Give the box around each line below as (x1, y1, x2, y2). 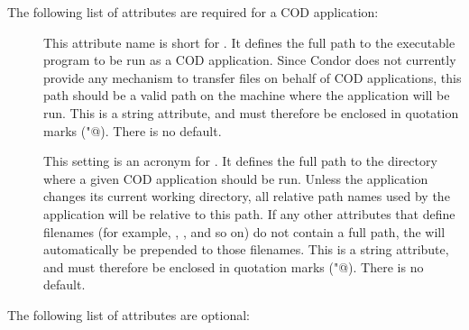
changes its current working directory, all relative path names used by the (43, 187, 450, 206)
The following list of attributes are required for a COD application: (7, 3, 379, 21)
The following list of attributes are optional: (7, 305, 250, 324)
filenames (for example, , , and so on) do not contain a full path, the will (43, 222, 446, 241)
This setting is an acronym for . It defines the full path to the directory (43, 151, 437, 170)
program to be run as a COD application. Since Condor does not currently (43, 50, 456, 69)
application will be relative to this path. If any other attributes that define (43, 204, 455, 223)
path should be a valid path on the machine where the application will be (43, 86, 450, 105)
